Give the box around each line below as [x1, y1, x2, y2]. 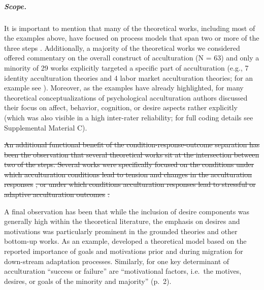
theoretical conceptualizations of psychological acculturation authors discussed [4, 92, 248, 103]
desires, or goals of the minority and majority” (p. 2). [4, 275, 172, 286]
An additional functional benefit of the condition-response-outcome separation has [4, 139, 260, 150]
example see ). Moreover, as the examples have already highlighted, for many [4, 82, 244, 93]
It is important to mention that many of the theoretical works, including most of [4, 22, 255, 33]
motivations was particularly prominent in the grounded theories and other [4, 225, 238, 236]
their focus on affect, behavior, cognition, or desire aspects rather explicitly [4, 102, 238, 113]
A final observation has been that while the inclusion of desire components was [4, 206, 250, 216]
